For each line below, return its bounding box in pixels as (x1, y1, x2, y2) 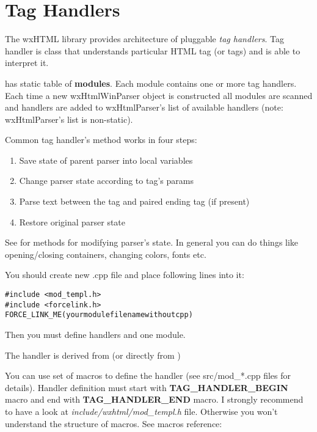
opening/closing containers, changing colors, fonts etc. (5, 247, 206, 260)
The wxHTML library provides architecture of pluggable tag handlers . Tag (5, 32, 284, 45)
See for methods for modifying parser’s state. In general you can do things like (5, 236, 299, 249)
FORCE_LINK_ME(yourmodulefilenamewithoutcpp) (5, 310, 193, 320)
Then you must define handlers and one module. (5, 328, 186, 340)
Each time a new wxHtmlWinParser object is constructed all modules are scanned (5, 89, 313, 101)
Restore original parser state (19, 215, 126, 228)
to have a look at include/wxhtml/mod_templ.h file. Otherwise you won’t (5, 405, 278, 417)
